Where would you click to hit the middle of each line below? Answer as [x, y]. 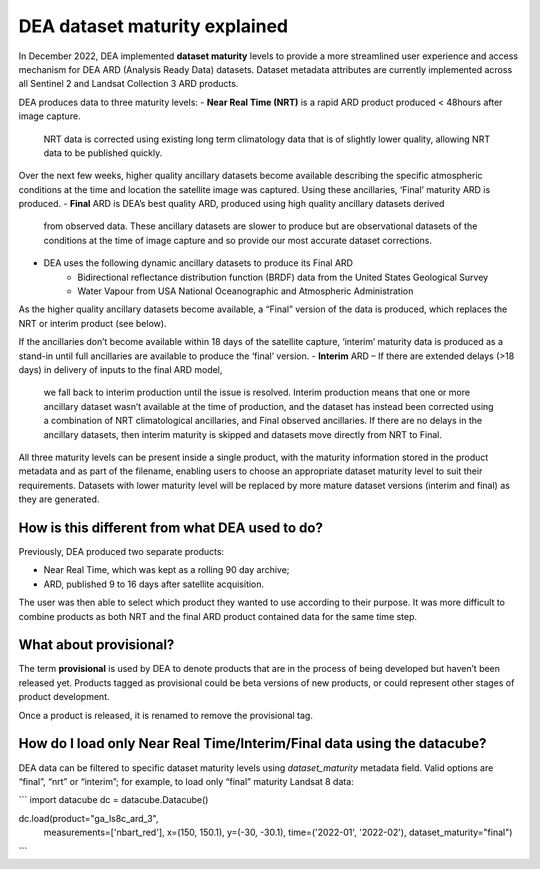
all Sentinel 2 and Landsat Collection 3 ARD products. [128, 84]
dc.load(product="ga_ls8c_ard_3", [88, 818]
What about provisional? [96, 645]
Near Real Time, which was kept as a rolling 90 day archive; [166, 570]
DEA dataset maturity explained [153, 26]
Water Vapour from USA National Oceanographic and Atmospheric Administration [245, 291]
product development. [64, 697]
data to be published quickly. [103, 152]
